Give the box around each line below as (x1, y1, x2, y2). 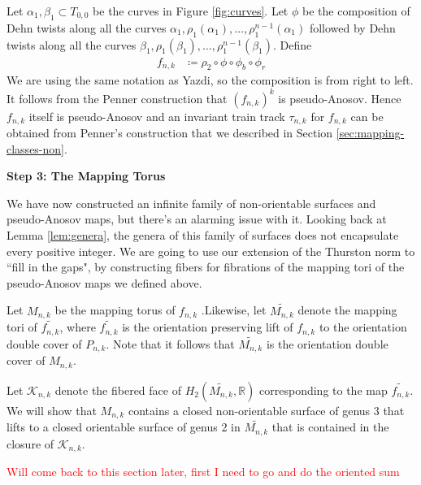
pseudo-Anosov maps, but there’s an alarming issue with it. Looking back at (7, 210, 387, 227)
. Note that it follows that (106, 335, 235, 352)
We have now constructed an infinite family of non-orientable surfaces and (7, 194, 376, 211)
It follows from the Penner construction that (7, 89, 228, 106)
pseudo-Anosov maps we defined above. (7, 274, 202, 291)
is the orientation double (266, 335, 388, 352)
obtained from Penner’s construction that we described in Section (7, 123, 333, 141)
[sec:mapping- (336, 123, 405, 141)
